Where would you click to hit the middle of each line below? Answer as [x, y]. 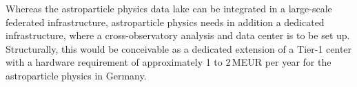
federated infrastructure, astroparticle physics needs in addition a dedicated [165, 22]
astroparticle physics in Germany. [76, 75]
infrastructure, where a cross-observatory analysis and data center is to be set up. [178, 35]
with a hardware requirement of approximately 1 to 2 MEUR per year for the [169, 62]
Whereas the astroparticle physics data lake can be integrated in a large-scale [169, 8]
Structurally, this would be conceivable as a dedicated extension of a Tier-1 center [179, 48]
